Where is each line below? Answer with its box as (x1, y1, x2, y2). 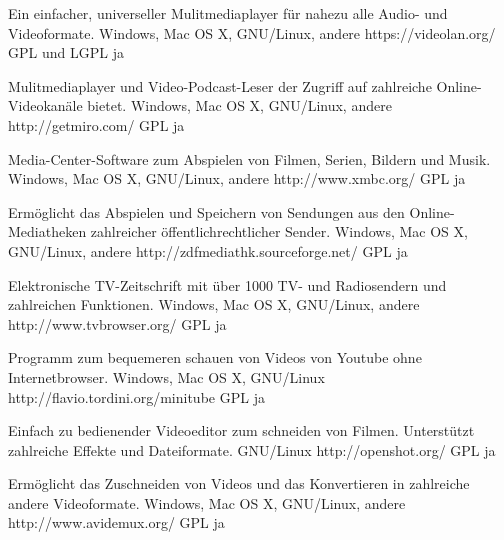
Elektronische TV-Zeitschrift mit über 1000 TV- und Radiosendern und (8, 274, 447, 295)
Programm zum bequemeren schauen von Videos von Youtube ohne (8, 347, 422, 368)
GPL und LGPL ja (8, 42, 124, 63)
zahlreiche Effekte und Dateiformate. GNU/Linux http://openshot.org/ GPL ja (8, 439, 496, 460)
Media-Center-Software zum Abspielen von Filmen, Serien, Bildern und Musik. (8, 148, 491, 169)
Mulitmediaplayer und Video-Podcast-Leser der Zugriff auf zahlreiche (8, 75, 432, 96)
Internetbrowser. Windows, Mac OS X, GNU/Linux (8, 366, 325, 387)
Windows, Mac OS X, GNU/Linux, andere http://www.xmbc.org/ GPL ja (8, 168, 466, 189)
